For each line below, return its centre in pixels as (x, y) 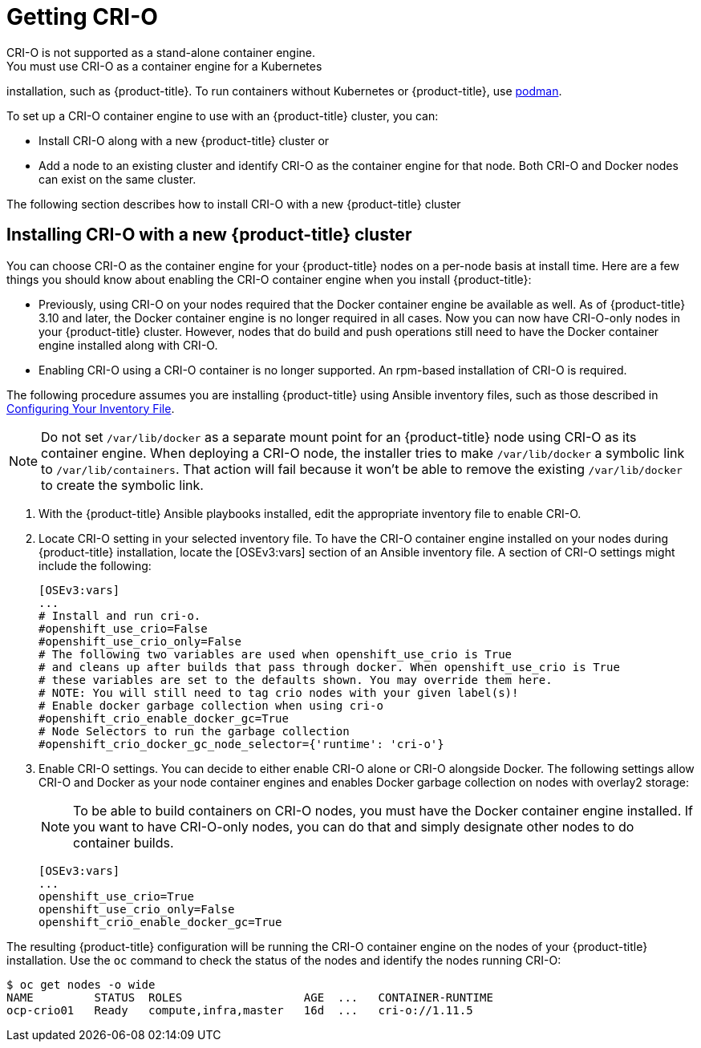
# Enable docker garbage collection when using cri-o (211, 705)
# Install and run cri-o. (120, 615)
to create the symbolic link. (122, 485)
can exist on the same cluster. (118, 179)
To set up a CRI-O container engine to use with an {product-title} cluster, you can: (223, 115)
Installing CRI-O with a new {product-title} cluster (209, 235)
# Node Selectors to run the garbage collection (194, 731)
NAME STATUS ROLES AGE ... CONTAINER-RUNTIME (250, 997)
